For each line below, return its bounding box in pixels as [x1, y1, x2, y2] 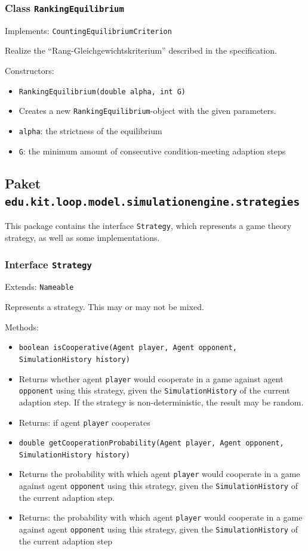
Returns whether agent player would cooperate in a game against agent [19, 372, 284, 385]
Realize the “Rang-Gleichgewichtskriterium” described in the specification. [5, 44, 277, 57]
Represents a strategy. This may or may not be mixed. [5, 301, 204, 313]
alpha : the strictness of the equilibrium [19, 124, 162, 137]
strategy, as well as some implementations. [5, 231, 160, 244]
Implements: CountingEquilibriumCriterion [5, 24, 172, 36]
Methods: [5, 320, 39, 333]
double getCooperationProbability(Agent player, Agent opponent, [19, 439, 284, 448]
